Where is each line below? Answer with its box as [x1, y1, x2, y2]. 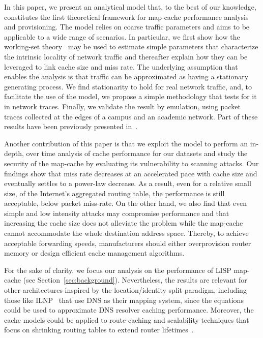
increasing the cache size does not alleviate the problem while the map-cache [4, 218, 243, 228]
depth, [4, 148, 24, 159]
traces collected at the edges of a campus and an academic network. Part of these [4, 111, 258, 121]
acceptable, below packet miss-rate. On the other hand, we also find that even [4, 198, 247, 208]
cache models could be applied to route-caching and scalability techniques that [4, 314, 249, 325]
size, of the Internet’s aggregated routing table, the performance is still [4, 188, 225, 198]
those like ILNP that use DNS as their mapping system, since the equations [4, 294, 244, 305]
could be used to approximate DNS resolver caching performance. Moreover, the [4, 304, 254, 315]
